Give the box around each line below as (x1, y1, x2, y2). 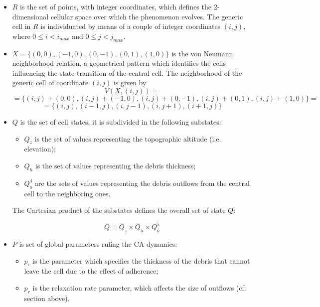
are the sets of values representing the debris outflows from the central (35, 177, 250, 188)
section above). (24, 293, 70, 303)
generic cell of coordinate (12, 77, 89, 88)
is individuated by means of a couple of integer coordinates (40, 21, 221, 31)
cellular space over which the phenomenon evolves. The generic (50, 11, 243, 21)
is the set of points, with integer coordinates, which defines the (20, 1, 211, 11)
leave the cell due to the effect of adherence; (24, 266, 159, 276)
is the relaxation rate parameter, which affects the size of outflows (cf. (32, 283, 246, 293)
